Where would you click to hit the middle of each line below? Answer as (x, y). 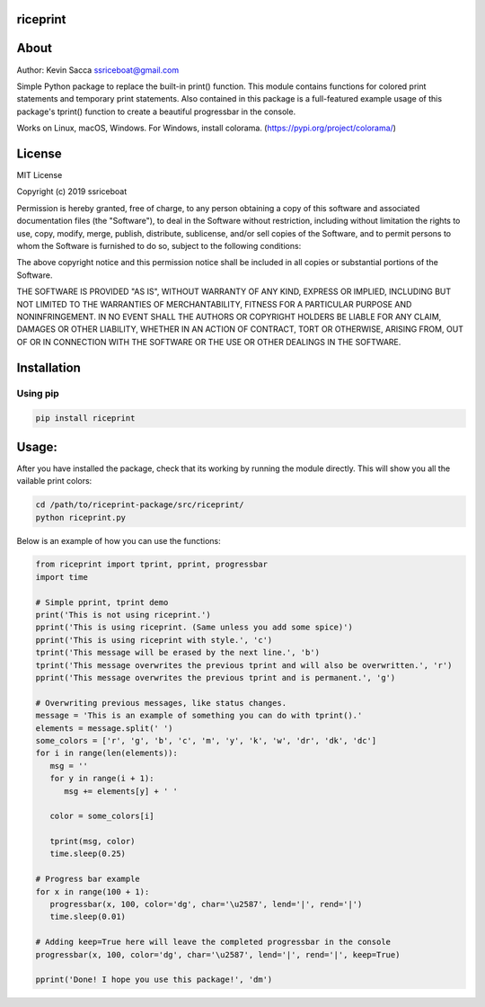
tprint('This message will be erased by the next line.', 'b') (178, 653)
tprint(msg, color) (93, 842)
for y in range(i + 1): (102, 779)
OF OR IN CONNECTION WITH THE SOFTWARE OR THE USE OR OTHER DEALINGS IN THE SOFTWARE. (209, 342)
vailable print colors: (54, 481)
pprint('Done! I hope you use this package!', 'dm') (154, 980)
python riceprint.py (80, 517)
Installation (48, 367)
